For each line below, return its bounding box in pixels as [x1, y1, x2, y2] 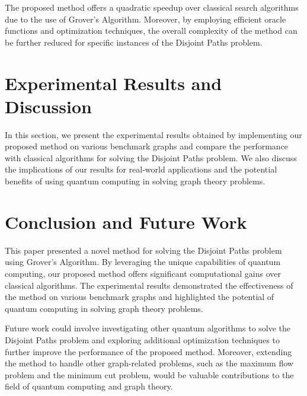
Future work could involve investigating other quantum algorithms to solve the [5, 322, 291, 334]
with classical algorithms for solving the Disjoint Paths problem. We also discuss [5, 151, 297, 164]
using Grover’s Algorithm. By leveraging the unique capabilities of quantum [5, 256, 281, 268]
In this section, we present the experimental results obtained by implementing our [5, 128, 302, 140]
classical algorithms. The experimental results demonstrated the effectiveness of [5, 279, 293, 291]
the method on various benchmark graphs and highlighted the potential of [5, 290, 274, 303]
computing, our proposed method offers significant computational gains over [5, 267, 281, 279]
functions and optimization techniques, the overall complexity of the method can [5, 24, 298, 37]
